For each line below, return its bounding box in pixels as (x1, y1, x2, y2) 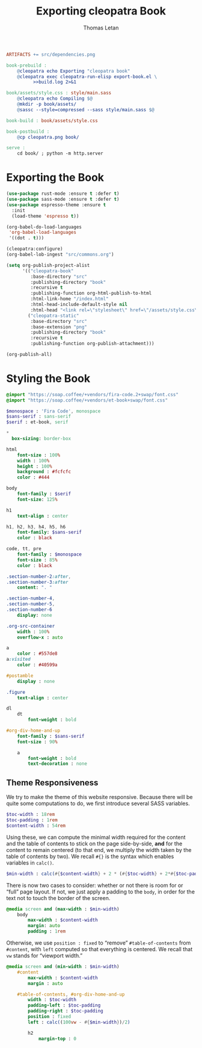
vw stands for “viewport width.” (6, 952, 83, 959)
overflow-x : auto (17, 634, 63, 640)
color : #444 (17, 474, 50, 480)
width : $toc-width (28, 997, 77, 1003)
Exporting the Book (6, 171, 104, 185)
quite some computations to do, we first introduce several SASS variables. (6, 800, 191, 807)
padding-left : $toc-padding (28, 1002, 101, 1008)
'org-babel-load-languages (8, 230, 77, 236)
